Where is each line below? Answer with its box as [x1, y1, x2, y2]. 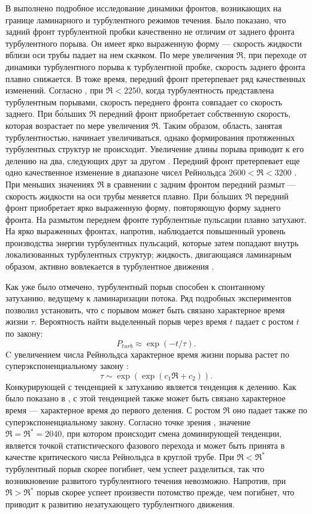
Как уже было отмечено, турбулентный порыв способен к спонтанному [5, 280, 265, 292]
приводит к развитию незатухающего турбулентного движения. [5, 497, 235, 510]
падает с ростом [235, 315, 294, 328]
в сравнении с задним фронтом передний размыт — [107, 177, 296, 190]
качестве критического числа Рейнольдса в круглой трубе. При [5, 450, 234, 463]
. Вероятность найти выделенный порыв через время [34, 315, 227, 328]
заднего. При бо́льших [5, 107, 87, 120]
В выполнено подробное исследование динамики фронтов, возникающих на [5, 2, 281, 14]
